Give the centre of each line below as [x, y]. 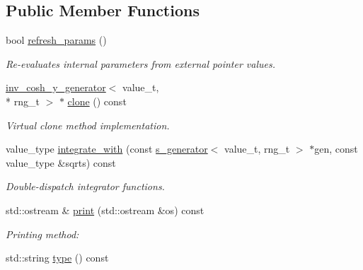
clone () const [97, 101]
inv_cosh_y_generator [56, 87]
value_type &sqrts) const [61, 162]
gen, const [336, 149]
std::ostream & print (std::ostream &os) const [105, 210]
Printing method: [42, 234]
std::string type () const [57, 258]
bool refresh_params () [56, 40]
